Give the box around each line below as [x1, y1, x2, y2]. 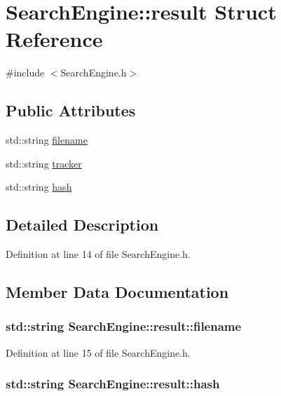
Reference [6, 25, 103, 53]
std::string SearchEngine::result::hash [6, 375, 220, 392]
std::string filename [6, 132, 88, 147]
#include [6, 65, 45, 80]
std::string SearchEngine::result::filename [6, 318, 242, 335]
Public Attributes [6, 100, 136, 121]
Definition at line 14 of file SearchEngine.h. [6, 247, 191, 261]
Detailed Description [6, 214, 159, 235]
